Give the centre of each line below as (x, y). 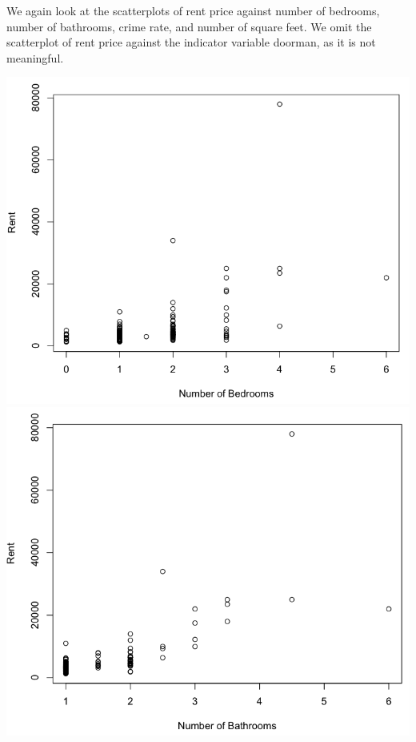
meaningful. (35, 57)
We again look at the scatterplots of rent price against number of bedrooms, (193, 10)
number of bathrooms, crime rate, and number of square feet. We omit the (189, 26)
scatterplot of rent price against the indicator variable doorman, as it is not (191, 42)
